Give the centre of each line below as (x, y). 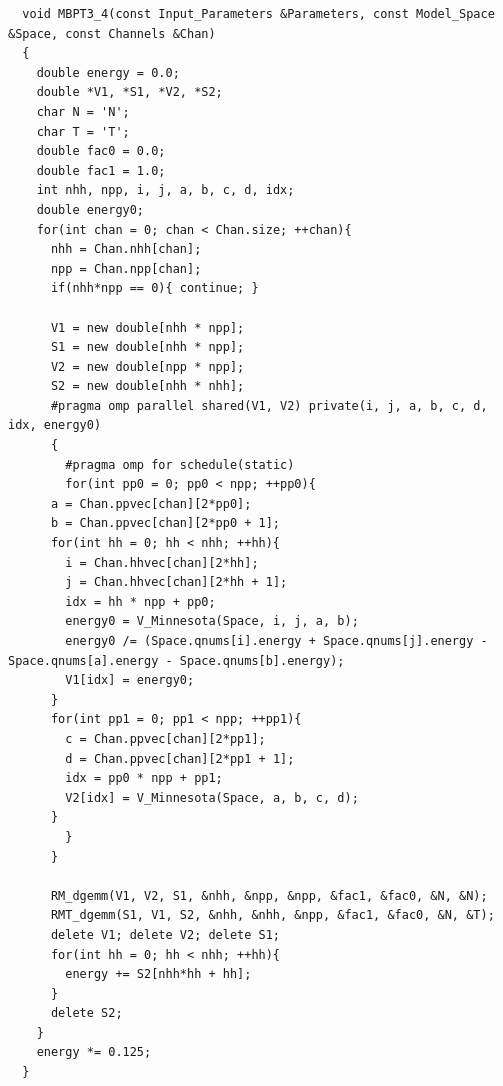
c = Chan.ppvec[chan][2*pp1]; (165, 738)
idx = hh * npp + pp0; (140, 601)
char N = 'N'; (83, 111)
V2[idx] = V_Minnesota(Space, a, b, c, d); (212, 797)
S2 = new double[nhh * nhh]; (147, 386)
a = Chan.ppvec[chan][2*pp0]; (151, 503)
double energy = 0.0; (108, 72)
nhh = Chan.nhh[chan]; (126, 249)
